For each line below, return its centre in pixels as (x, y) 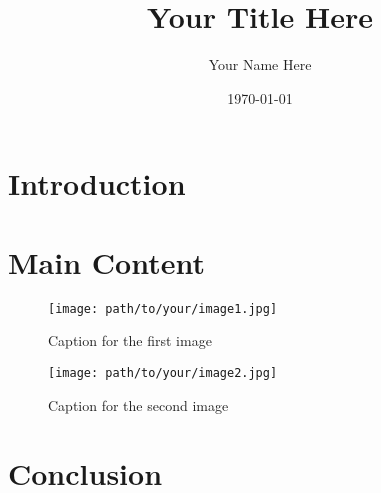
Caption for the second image (138, 404)
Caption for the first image (130, 340)
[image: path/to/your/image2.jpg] (163, 372)
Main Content (106, 261)
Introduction (97, 183)
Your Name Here (260, 64)
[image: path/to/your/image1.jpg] (163, 308)
